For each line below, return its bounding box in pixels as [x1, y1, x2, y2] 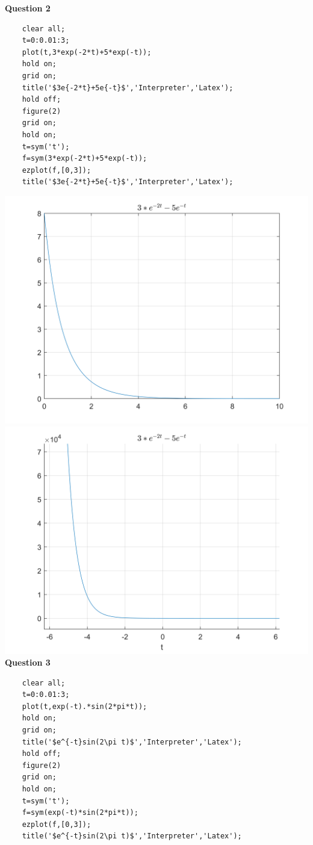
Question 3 [5, 656, 51, 669]
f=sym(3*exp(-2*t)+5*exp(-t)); [22, 154, 147, 163]
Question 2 [5, 2, 51, 14]
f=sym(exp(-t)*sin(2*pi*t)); [22, 808, 138, 817]
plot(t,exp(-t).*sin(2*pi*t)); [22, 702, 147, 711]
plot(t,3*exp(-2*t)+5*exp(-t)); [22, 48, 152, 57]
